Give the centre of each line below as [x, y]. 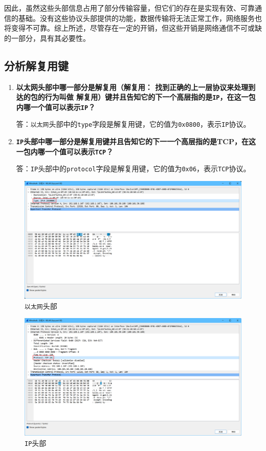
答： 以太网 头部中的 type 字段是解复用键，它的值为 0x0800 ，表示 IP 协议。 [133, 124]
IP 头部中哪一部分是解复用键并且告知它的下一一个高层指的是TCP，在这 [136, 141]
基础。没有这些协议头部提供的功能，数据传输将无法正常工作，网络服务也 [140, 18]
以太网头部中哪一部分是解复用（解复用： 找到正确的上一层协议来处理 [132, 87]
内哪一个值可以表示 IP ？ [56, 107]
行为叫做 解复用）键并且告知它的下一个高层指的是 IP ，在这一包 [150, 97]
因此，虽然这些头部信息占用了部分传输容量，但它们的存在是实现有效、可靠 [129, 8]
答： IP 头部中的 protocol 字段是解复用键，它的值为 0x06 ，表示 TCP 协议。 [133, 168]
